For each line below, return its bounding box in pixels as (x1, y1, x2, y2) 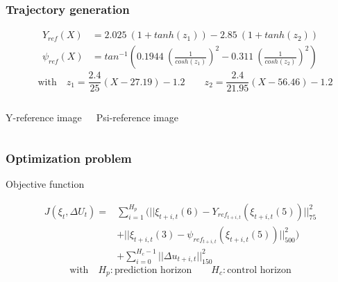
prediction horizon (114, 265, 192, 275)
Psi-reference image (96, 110, 178, 125)
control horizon (227, 265, 291, 275)
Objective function (6, 177, 85, 191)
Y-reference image (6, 110, 82, 125)
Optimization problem (6, 149, 132, 166)
